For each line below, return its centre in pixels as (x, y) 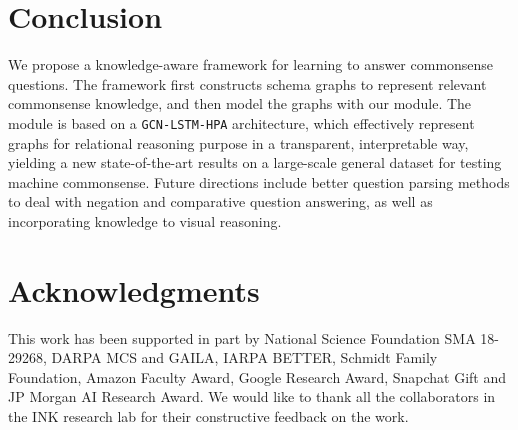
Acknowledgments (134, 289)
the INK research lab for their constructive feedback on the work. (208, 416)
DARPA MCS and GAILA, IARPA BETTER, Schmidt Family (244, 357)
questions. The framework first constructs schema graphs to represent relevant (247, 83)
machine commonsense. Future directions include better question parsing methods (259, 181)
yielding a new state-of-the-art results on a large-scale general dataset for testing (255, 162)
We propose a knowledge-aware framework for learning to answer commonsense (251, 64)
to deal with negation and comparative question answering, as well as (220, 201)
